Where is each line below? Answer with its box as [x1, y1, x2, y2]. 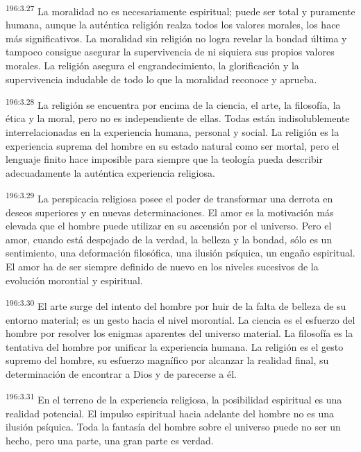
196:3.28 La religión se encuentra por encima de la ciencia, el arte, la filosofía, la [6, 96, 341, 112]
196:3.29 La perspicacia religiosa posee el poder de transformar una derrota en [6, 189, 333, 206]
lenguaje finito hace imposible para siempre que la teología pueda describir [6, 152, 323, 166]
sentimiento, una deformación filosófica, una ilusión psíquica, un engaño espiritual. [6, 245, 355, 260]
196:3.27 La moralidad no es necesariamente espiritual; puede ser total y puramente [6, 2, 355, 18]
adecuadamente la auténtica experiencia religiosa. [6, 165, 215, 180]
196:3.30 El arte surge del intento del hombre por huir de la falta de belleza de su [6, 297, 346, 313]
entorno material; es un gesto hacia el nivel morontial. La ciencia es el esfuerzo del [6, 312, 355, 327]
